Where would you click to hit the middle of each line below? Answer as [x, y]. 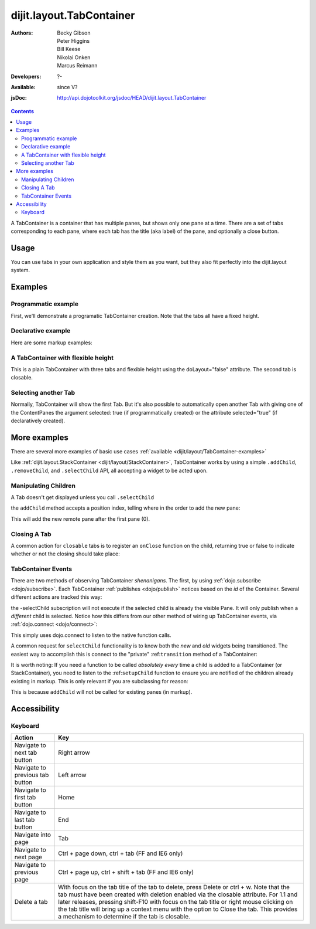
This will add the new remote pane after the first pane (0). [80, 518]
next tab [26, 752]
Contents [23, 111]
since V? [67, 87]
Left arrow [73, 775]
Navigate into [33, 835]
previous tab [32, 775]
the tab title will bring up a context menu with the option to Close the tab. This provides [178, 909]
